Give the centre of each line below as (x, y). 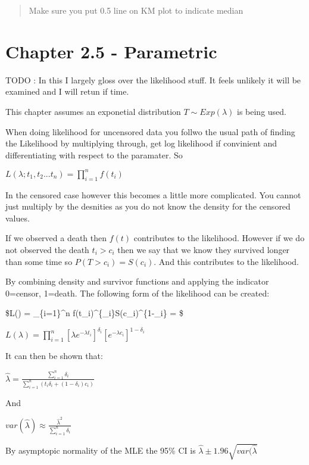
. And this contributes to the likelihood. (226, 261)
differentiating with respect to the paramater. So (94, 155)
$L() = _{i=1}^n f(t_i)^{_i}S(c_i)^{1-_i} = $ (94, 313)
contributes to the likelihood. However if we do (219, 238)
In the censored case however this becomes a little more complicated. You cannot (153, 194)
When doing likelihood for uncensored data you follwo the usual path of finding (150, 131)
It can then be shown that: (54, 356)
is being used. (262, 111)
